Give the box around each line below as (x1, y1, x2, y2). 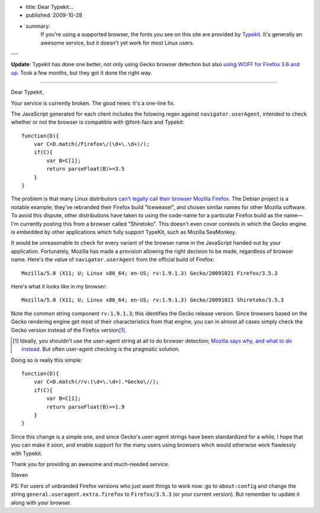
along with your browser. (11, 499, 72, 506)
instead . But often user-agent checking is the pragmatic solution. (21, 345, 180, 352)
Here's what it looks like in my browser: (11, 283, 107, 290)
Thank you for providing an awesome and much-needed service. (11, 460, 170, 467)
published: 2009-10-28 (25, 12, 82, 19)
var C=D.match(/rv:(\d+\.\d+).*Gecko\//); (33, 379, 159, 385)
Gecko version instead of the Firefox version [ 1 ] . (11, 326, 127, 334)
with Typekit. (11, 450, 43, 457)
